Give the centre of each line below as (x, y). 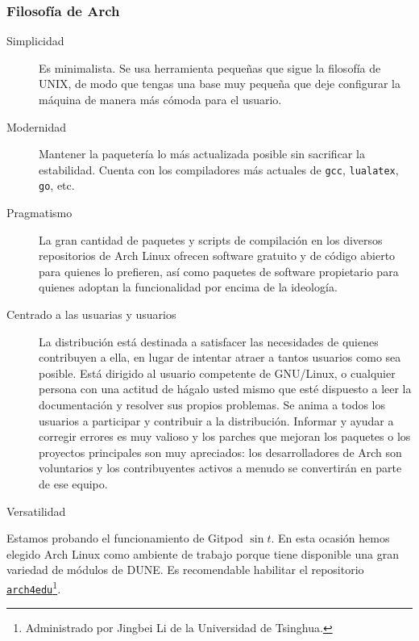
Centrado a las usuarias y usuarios (91, 314)
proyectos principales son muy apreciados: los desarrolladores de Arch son (220, 452)
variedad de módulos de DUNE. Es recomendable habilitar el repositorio (185, 570)
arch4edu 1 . (34, 587)
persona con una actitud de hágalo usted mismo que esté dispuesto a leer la (225, 389)
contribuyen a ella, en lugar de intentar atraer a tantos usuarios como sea (220, 357)
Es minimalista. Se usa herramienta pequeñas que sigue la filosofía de (210, 67)
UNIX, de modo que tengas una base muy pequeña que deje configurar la (220, 84)
